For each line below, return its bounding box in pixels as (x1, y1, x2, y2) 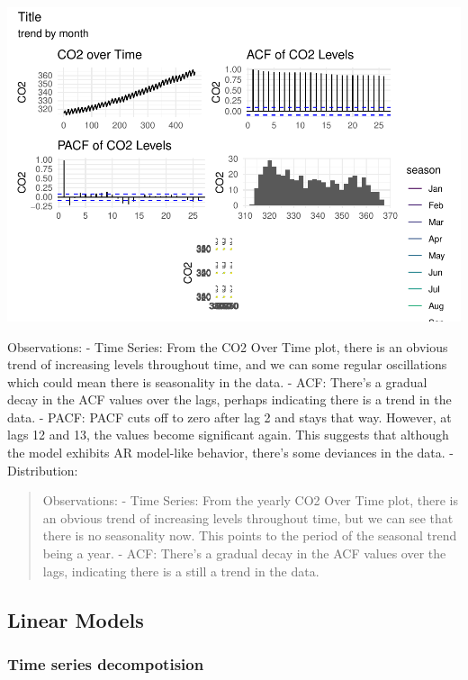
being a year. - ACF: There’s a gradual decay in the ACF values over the (42, 544, 446, 563)
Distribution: (7, 460, 78, 479)
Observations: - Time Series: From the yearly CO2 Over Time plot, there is (42, 491, 458, 510)
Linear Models (7, 605, 144, 633)
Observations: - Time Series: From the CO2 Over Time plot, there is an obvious (7, 337, 448, 356)
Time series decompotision (7, 652, 204, 675)
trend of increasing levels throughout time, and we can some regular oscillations (7, 355, 447, 374)
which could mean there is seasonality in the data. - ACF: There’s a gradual (7, 372, 427, 391)
